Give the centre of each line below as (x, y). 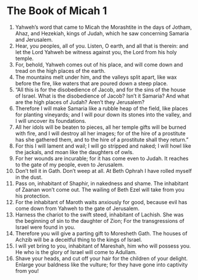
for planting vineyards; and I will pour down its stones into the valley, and (103, 114)
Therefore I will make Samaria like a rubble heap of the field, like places (102, 108)
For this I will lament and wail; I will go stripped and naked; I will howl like (103, 146)
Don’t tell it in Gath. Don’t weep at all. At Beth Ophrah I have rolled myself (103, 171)
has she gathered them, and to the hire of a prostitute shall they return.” (102, 139)
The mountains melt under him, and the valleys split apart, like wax (96, 77)
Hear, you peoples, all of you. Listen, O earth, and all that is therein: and (102, 46)
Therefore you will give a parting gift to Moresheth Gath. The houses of (101, 233)
